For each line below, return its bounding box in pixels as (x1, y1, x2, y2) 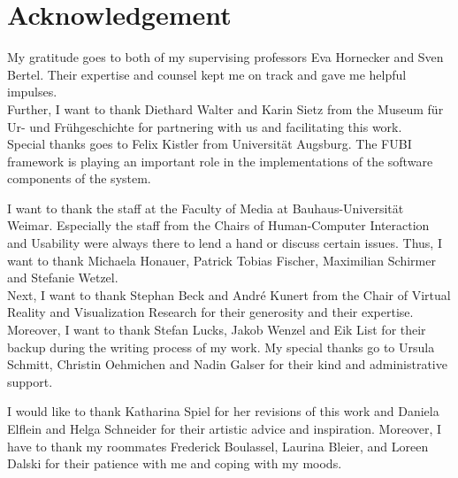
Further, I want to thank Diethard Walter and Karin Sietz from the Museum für (7, 99, 444, 118)
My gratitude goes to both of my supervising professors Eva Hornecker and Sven (7, 48, 444, 66)
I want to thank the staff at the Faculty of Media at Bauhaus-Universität (7, 198, 404, 217)
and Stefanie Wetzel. (7, 268, 118, 287)
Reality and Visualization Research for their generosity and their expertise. (7, 303, 414, 321)
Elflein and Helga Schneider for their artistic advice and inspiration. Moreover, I (7, 420, 442, 437)
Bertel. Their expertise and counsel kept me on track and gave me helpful (7, 65, 407, 83)
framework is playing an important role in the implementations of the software (7, 151, 433, 170)
